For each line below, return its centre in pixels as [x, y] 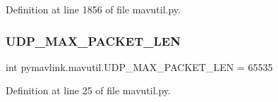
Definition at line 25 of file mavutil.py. [88, 90]
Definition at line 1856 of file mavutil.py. [93, 9]
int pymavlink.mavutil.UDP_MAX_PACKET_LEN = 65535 [139, 66]
